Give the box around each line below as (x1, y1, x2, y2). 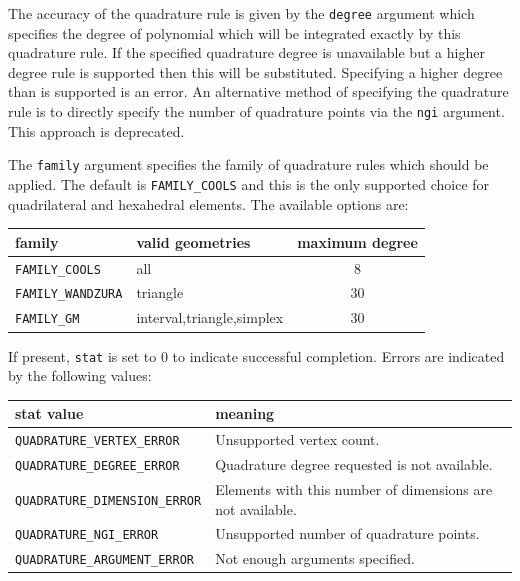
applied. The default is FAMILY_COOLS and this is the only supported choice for (8, 173, 490, 194)
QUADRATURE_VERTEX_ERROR (15, 434, 180, 449)
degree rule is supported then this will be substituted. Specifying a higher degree (8, 61, 503, 82)
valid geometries (136, 231, 251, 252)
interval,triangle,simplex (136, 307, 284, 328)
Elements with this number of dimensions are (215, 478, 493, 499)
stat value (15, 403, 84, 424)
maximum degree (297, 231, 418, 252)
